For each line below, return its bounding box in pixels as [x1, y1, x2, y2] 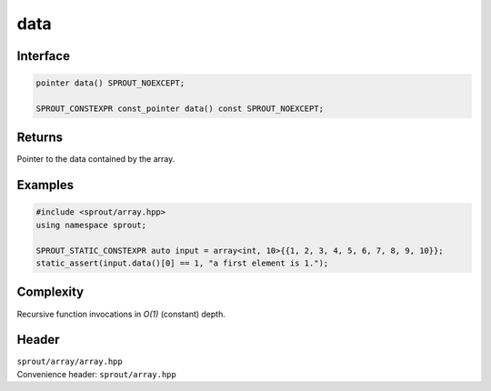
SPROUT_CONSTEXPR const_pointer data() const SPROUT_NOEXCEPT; [35, 103, 325, 114]
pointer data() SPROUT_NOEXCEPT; [35, 78, 185, 88]
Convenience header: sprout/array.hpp [16, 368, 176, 379]
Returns [16, 130, 64, 145]
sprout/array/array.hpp [16, 356, 123, 367]
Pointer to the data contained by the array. [16, 154, 175, 165]
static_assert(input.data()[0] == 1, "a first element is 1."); [35, 258, 329, 268]
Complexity [16, 285, 85, 300]
